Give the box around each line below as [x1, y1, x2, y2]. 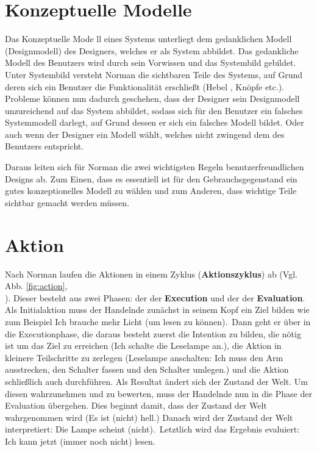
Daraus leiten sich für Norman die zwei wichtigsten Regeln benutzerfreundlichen [5, 160, 304, 173]
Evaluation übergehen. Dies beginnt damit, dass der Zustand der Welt [5, 399, 267, 412]
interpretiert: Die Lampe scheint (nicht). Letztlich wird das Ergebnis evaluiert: [5, 423, 300, 436]
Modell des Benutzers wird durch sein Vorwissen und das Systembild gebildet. [5, 56, 296, 69]
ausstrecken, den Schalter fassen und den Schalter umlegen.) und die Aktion [5, 363, 289, 376]
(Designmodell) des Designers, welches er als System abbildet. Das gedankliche [5, 44, 299, 57]
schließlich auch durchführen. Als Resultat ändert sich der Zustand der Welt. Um [5, 375, 308, 387]
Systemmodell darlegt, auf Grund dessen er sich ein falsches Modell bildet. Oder [5, 116, 304, 129]
